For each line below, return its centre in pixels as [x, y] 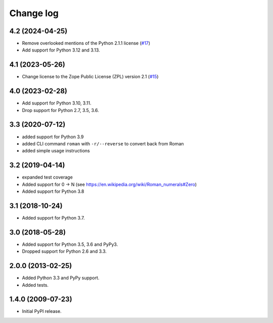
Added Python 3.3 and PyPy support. [61, 278]
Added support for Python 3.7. [53, 218]
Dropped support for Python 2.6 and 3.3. [64, 251]
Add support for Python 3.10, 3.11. [57, 103]
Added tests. [35, 285]
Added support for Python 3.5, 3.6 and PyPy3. [70, 244]
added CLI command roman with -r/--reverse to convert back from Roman [103, 143]
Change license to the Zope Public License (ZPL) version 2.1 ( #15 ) [90, 77]
